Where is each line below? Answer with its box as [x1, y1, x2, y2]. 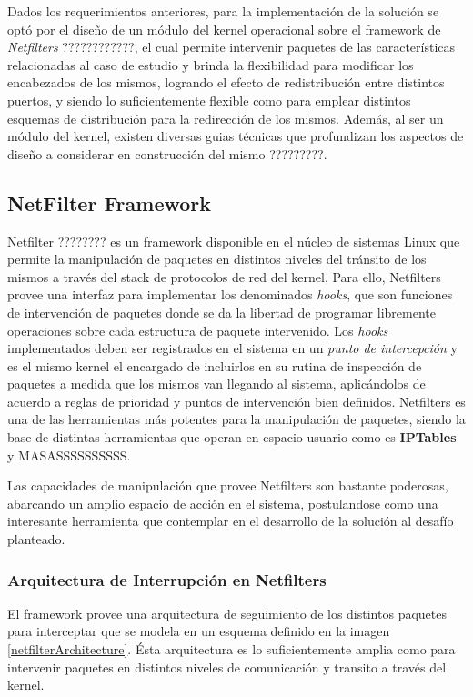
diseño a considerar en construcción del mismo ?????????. [7, 144, 327, 163]
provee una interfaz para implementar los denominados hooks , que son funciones [7, 285, 453, 304]
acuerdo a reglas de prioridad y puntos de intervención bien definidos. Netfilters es [7, 391, 466, 410]
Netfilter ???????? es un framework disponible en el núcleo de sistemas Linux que [7, 231, 460, 250]
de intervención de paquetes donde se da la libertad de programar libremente [7, 302, 436, 321]
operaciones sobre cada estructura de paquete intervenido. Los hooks [7, 320, 388, 339]
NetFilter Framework [7, 188, 212, 217]
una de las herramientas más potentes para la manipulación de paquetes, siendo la [7, 409, 466, 429]
